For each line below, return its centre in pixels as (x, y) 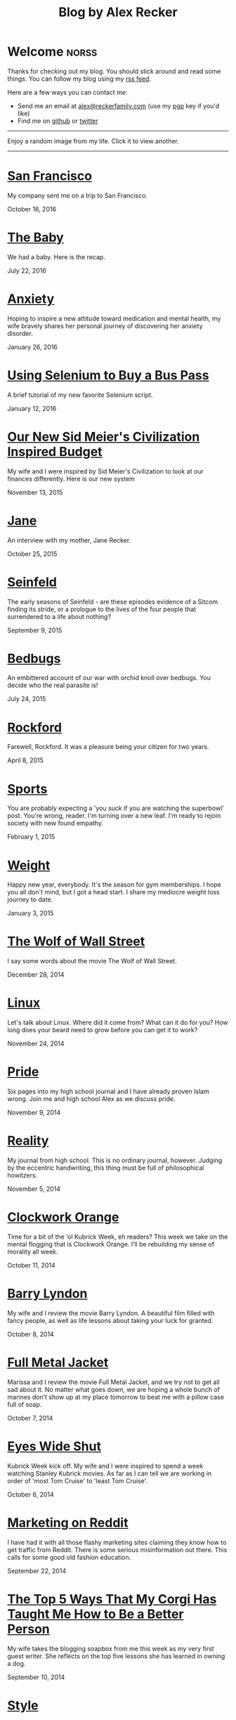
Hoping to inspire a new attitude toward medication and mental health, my (114, 318)
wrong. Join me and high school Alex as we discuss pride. (91, 1099)
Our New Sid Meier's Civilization (104, 437)
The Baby (36, 238)
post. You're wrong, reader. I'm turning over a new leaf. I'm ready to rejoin (114, 816)
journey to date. (30, 899)
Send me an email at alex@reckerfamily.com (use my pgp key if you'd (118, 105)
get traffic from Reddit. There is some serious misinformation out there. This (117, 1549)
